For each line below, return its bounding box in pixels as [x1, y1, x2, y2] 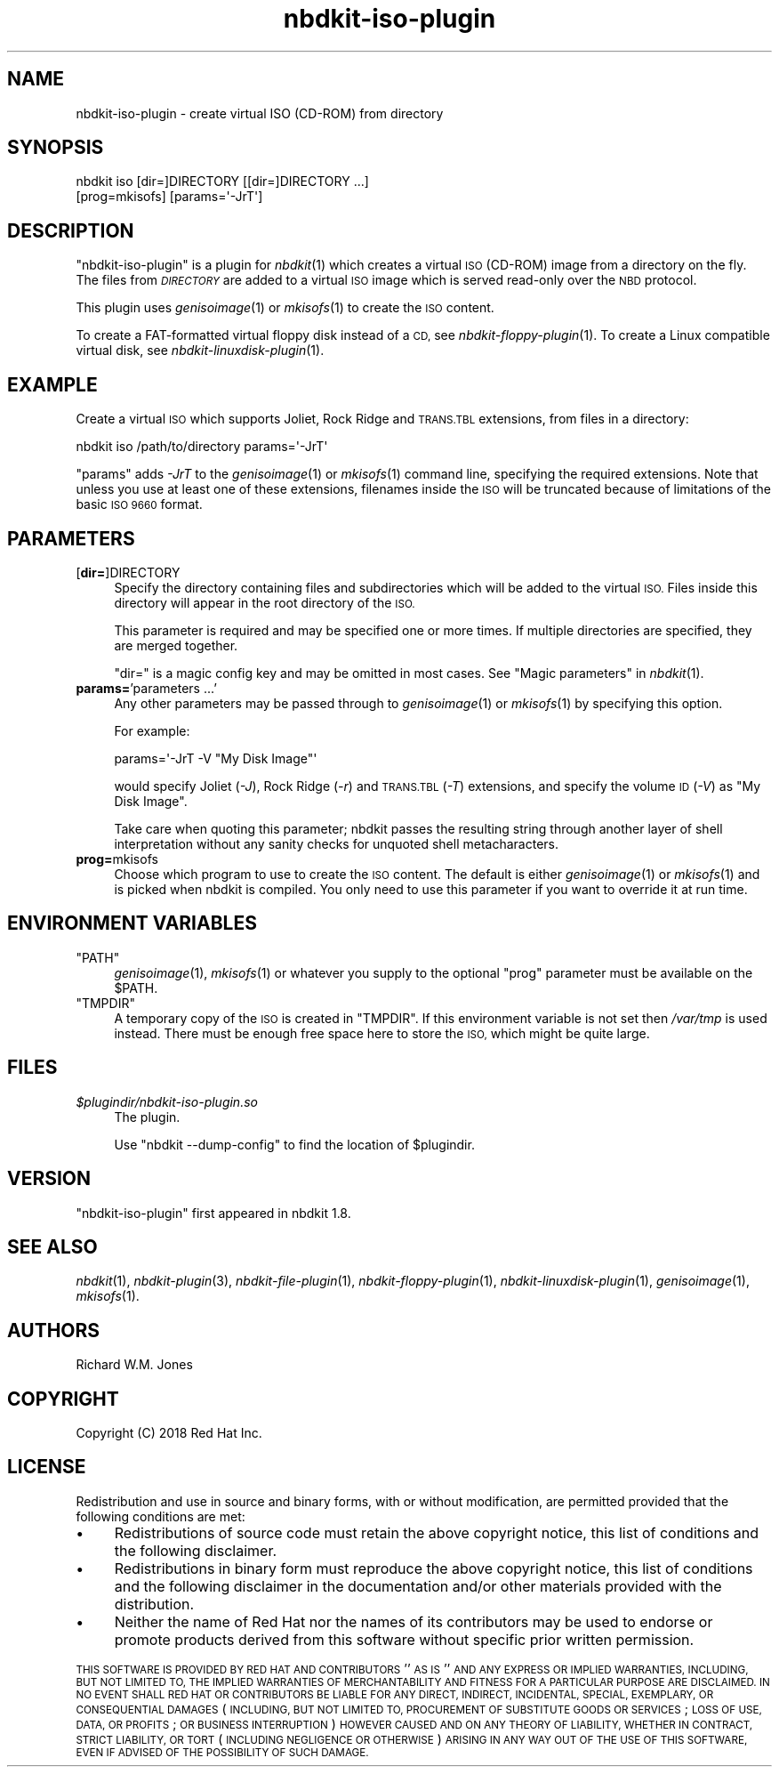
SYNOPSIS [7, 136, 104, 159]
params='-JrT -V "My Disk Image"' [114, 750, 317, 766]
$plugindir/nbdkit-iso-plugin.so [76, 1093, 258, 1109]
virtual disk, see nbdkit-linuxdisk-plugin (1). [76, 343, 325, 359]
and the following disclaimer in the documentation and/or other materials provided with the [114, 1576, 722, 1595]
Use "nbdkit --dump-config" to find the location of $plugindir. [114, 1136, 475, 1152]
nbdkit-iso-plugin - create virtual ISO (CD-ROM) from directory [76, 105, 444, 121]
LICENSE [7, 1455, 86, 1479]
